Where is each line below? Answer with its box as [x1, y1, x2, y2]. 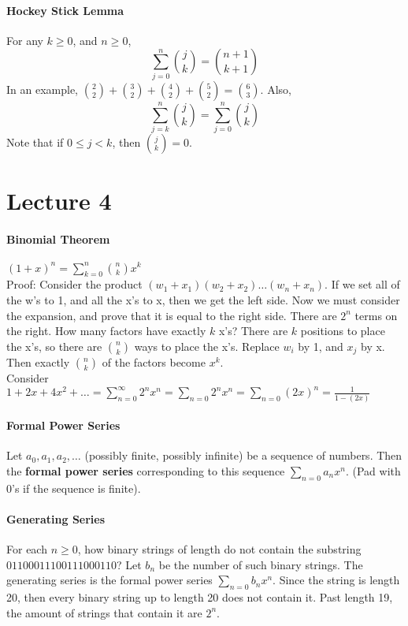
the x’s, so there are [6, 337, 102, 354]
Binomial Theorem [6, 230, 110, 247]
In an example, [6, 80, 78, 97]
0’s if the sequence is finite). [6, 479, 141, 496]
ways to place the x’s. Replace [134, 337, 280, 354]
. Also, [260, 80, 291, 97]
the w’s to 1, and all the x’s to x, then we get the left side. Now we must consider [6, 291, 400, 307]
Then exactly [6, 354, 70, 371]
